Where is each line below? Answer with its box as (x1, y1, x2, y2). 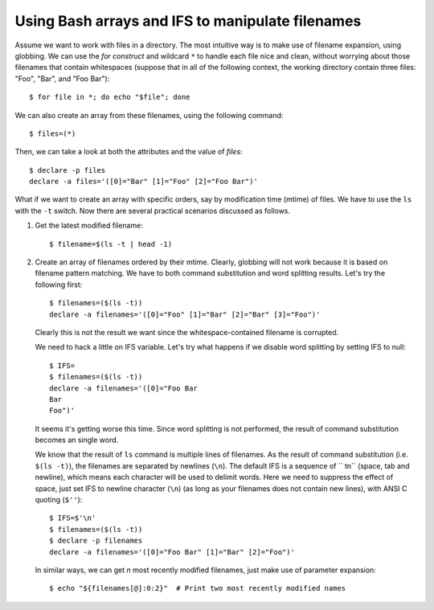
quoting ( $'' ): (35, 495, 83, 505)
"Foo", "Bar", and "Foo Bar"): (14, 73, 110, 84)
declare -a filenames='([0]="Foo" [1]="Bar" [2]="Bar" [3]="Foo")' (49, 309, 321, 319)
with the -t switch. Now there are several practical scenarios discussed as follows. (14, 206, 291, 215)
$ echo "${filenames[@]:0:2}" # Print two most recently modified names (49, 583, 346, 593)
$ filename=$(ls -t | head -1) (49, 239, 173, 248)
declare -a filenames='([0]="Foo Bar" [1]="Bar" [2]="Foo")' (49, 547, 295, 556)
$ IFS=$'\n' (49, 514, 96, 522)
